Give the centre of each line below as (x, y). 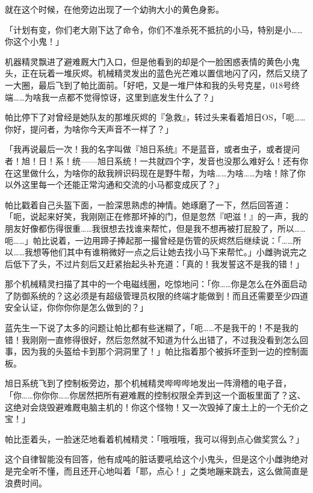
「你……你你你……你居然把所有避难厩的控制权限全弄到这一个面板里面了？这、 (155, 395)
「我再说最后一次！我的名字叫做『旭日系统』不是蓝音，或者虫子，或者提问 (152, 149)
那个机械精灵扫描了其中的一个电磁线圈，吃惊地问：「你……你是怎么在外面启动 (156, 284)
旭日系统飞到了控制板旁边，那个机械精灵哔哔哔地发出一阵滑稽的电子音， (148, 383)
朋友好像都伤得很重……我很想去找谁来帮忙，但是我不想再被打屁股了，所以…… (155, 228)
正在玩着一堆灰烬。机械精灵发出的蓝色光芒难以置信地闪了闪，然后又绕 (160, 73)
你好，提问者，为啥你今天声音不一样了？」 (89, 129)
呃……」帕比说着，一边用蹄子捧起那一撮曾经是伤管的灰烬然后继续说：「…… (149, 240)
